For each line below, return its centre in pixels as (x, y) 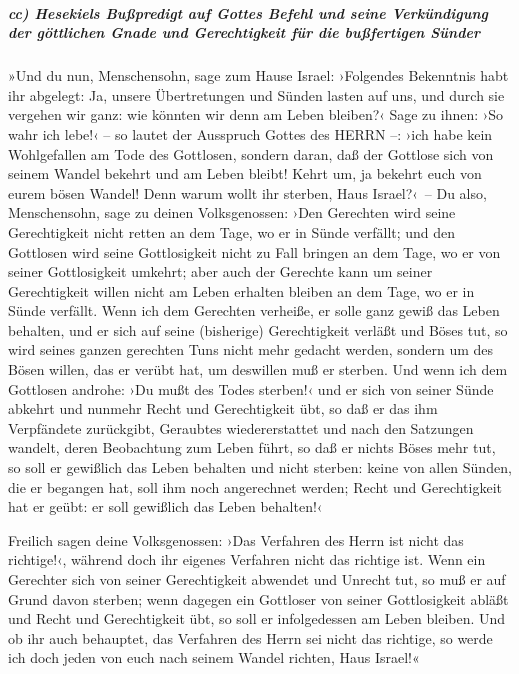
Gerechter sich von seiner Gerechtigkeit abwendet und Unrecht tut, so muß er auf (257, 579)
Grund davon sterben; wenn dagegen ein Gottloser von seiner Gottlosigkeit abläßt (258, 598)
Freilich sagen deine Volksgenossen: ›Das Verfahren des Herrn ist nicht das (236, 539)
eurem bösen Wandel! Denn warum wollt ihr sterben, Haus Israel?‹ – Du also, (247, 192)
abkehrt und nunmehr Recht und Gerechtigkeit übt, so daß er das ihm (223, 408)
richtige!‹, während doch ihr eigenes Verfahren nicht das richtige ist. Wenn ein (247, 559)
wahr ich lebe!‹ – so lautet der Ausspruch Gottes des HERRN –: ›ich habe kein (250, 133)
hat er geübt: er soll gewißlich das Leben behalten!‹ (165, 506)
